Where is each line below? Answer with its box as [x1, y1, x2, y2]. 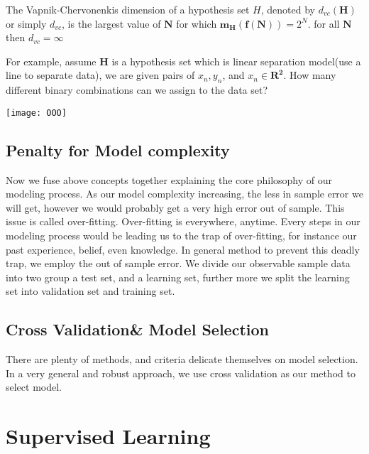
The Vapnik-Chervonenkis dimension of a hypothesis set [6, 2, 250, 16]
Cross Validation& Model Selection [6, 318, 269, 340]
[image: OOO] [6, 107, 67, 118]
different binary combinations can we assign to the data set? [6, 82, 268, 97]
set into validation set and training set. [6, 283, 175, 298]
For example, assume [6, 53, 97, 68]
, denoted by [260, 2, 315, 16]
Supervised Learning [6, 421, 211, 450]
